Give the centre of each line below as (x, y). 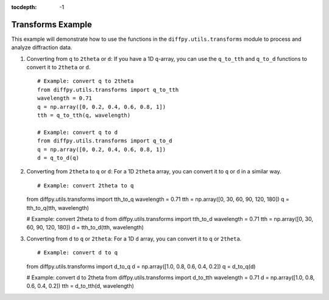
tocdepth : (24, 7)
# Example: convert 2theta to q (86, 185)
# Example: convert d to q (78, 253)
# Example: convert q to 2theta (86, 81)
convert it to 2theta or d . (58, 68)
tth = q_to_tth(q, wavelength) (84, 115)
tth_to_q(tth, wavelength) (58, 208)
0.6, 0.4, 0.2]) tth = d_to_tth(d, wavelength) (80, 286)
